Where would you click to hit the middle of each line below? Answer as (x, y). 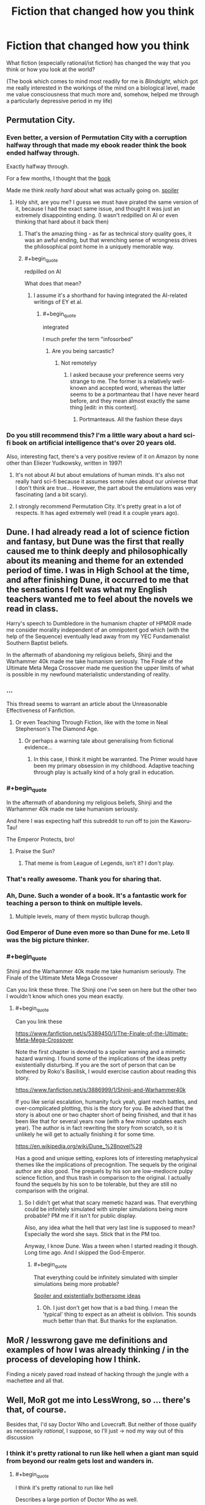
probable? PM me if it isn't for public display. (80, 1215)
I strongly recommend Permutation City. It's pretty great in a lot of (98, 506)
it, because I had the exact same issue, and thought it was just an (98, 208)
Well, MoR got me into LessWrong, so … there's (99, 1400)
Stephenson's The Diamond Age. (57, 729)
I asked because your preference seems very (127, 375)
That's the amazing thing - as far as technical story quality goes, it (108, 233)
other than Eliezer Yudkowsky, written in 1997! (64, 463)
